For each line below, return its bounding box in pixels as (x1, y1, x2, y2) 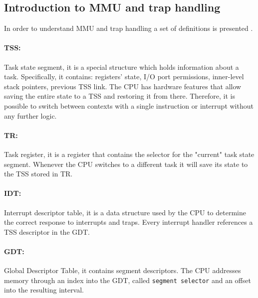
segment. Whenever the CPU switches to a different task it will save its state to (4, 158, 248, 169)
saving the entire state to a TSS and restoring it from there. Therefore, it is (4, 91, 235, 101)
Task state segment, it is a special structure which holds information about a (4, 61, 239, 72)
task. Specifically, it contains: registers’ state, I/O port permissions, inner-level (4, 71, 244, 82)
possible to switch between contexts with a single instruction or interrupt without (4, 100, 254, 111)
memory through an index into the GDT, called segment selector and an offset (4, 275, 251, 285)
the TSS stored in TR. (4, 168, 73, 179)
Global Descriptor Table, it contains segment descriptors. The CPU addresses (4, 265, 241, 276)
